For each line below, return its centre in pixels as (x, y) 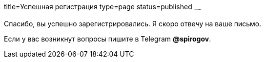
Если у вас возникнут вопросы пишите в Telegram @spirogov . (108, 39)
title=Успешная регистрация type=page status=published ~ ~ (103, 8)
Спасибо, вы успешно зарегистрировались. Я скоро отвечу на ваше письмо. (133, 23)
